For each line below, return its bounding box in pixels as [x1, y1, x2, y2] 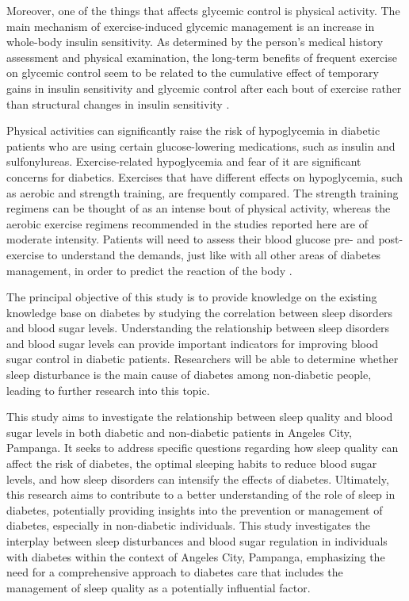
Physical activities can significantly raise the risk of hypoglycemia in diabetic [6, 122, 380, 139]
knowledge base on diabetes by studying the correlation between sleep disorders [6, 304, 393, 320]
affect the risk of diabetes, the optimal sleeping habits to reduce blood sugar [6, 455, 377, 472]
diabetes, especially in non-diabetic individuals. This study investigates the [6, 517, 371, 534]
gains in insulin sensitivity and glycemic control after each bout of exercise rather [6, 79, 402, 96]
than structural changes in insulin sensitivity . [6, 95, 230, 112]
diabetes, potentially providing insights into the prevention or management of [6, 501, 383, 518]
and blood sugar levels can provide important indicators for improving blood [6, 335, 379, 351]
